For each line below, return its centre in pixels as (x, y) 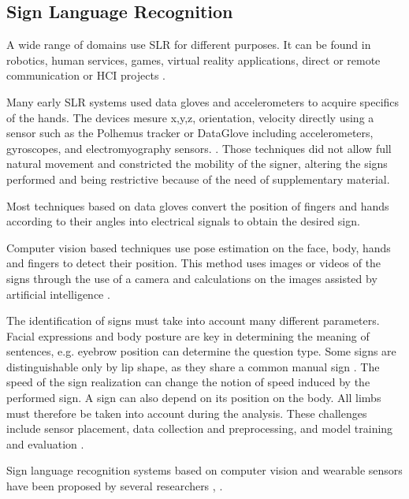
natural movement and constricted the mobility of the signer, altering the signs (197, 164)
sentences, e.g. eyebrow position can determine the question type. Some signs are (201, 351)
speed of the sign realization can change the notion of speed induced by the (188, 382)
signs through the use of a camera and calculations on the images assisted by (192, 278)
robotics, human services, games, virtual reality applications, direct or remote (193, 60)
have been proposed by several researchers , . (115, 486)
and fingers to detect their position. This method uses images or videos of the (194, 263)
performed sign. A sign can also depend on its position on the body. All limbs (194, 398)
